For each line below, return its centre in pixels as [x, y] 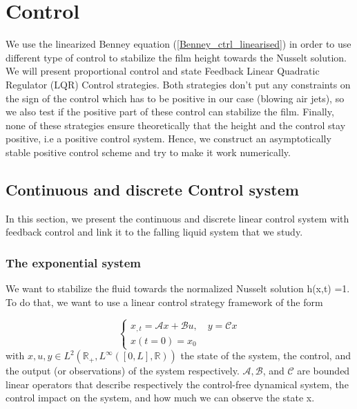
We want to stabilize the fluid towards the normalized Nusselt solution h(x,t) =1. [178, 288]
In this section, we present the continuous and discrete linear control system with [177, 218]
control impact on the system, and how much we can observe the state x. [160, 398]
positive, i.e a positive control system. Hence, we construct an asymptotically [168, 139]
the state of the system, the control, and [266, 355]
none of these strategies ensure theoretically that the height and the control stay [176, 125]
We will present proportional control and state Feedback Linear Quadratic [163, 71]
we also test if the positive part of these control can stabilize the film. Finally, [170, 112]
